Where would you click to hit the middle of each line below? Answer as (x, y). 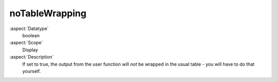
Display (30, 50)
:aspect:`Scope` (26, 43)
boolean (31, 35)
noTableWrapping (48, 13)
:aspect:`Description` (32, 57)
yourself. (32, 71)
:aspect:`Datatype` (29, 29)
